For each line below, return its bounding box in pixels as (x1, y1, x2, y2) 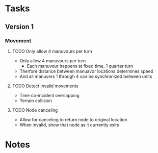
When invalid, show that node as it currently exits (19, 122, 119, 127)
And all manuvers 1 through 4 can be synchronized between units (19, 73, 152, 79)
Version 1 (5, 23, 34, 31)
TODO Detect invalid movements (12, 83, 79, 89)
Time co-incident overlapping (19, 92, 79, 98)
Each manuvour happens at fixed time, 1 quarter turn (26, 63, 133, 69)
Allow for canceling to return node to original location (19, 116, 128, 123)
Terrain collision (19, 98, 52, 103)
